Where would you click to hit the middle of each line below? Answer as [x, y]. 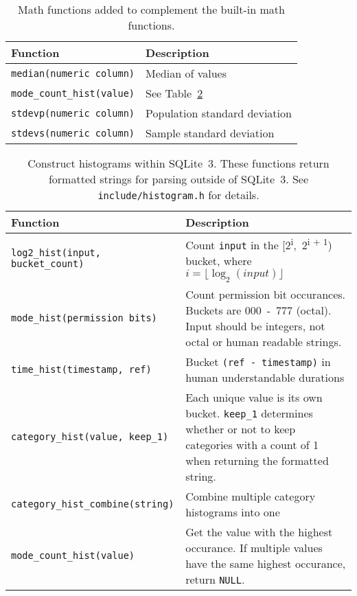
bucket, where [219, 261]
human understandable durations [265, 377]
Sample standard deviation [210, 133]
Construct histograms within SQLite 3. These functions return [178, 163]
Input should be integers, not [255, 325]
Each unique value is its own [254, 397]
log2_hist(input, [56, 253]
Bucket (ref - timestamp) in [258, 361]
